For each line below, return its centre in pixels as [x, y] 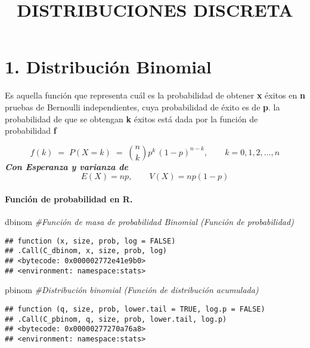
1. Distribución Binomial [108, 67]
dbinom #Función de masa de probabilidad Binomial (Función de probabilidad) [149, 222]
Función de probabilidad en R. [69, 198]
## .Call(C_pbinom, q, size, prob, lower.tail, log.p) [116, 319]
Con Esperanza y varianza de [67, 166]
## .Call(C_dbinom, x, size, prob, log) [86, 251]
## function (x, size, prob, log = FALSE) [90, 241]
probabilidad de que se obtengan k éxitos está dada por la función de [131, 118]
